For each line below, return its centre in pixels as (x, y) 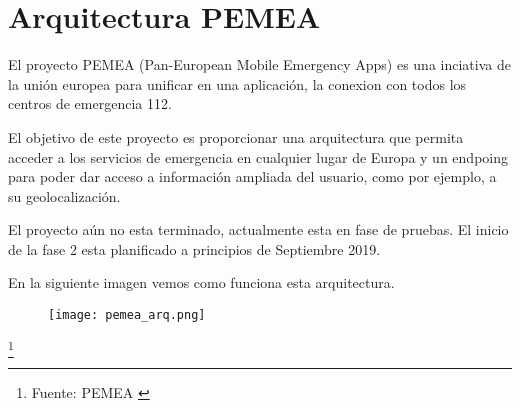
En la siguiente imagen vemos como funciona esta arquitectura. (201, 282)
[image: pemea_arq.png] (127, 315)
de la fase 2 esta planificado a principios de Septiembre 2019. (194, 248)
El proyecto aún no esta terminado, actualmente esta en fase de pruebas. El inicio (258, 229)
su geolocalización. (64, 195)
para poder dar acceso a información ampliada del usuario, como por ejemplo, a (252, 176)
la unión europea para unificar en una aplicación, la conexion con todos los (237, 83)
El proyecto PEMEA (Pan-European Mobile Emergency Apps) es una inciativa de (259, 64)
